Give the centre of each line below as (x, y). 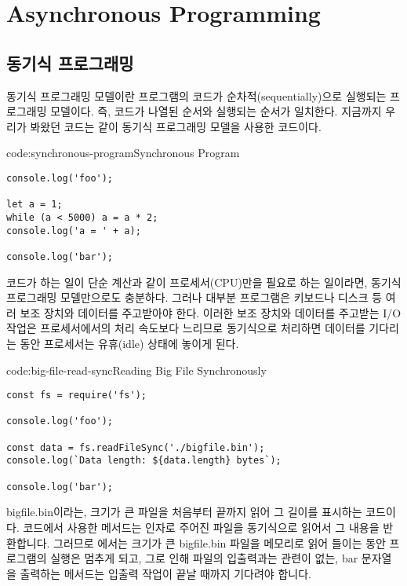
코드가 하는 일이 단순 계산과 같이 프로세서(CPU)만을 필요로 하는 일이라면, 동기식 (204, 282)
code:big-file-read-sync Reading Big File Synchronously (136, 370)
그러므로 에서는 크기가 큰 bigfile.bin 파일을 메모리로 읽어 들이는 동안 (220, 542)
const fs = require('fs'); (76, 396)
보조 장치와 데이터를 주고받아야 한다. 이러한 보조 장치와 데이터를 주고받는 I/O (211, 312)
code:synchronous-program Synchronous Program (123, 153)
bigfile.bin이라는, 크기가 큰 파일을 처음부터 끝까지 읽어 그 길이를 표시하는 (184, 512)
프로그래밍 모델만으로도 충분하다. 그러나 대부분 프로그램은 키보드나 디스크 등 (194, 297)
